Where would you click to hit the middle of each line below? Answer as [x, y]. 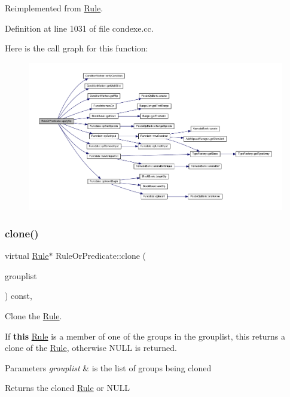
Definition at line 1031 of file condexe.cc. [79, 28]
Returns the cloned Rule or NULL [67, 388]
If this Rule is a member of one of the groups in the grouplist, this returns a [145, 336]
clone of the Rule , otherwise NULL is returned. [91, 348]
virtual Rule [27, 256]
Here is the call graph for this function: [77, 48]
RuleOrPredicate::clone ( [101, 256]
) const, [19, 296]
